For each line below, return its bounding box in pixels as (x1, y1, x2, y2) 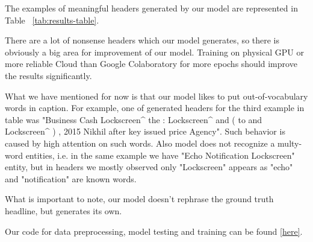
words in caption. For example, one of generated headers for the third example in (5, 101, 305, 114)
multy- (277, 136, 302, 149)
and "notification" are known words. (5, 172, 137, 185)
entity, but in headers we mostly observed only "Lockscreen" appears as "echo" (5, 161, 293, 173)
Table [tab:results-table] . (5, 13, 99, 26)
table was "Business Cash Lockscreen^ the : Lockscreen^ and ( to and (5, 113, 262, 126)
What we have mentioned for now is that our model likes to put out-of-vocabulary (5, 89, 308, 102)
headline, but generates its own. (5, 204, 122, 217)
